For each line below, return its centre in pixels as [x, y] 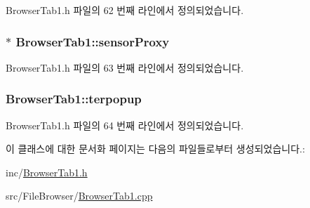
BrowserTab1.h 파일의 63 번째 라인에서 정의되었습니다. [125, 67]
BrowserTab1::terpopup [74, 99]
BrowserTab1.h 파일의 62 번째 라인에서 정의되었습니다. [125, 10]
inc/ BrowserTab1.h [47, 172]
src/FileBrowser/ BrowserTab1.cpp [79, 196]
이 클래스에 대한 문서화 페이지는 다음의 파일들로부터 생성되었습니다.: [155, 149]
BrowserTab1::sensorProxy [93, 41]
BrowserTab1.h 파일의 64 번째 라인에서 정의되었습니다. [125, 125]
